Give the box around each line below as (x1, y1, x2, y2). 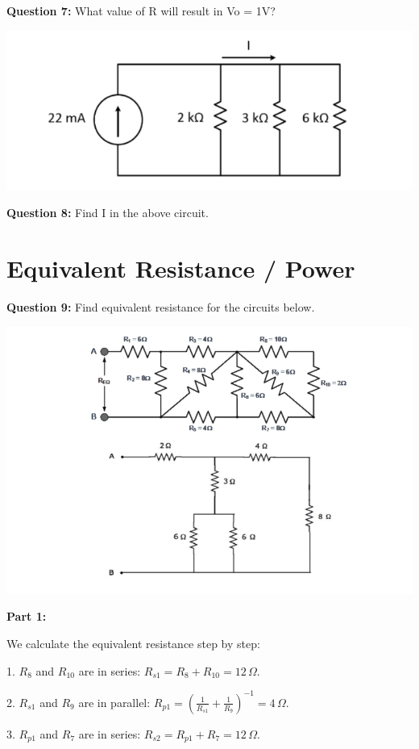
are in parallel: (78, 693, 151, 710)
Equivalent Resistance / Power (6, 252, 355, 285)
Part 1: (6, 608, 47, 625)
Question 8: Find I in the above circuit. (6, 204, 209, 221)
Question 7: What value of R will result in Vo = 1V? (6, 2, 276, 19)
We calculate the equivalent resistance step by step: (6, 635, 260, 652)
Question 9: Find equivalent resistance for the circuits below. (6, 299, 315, 316)
